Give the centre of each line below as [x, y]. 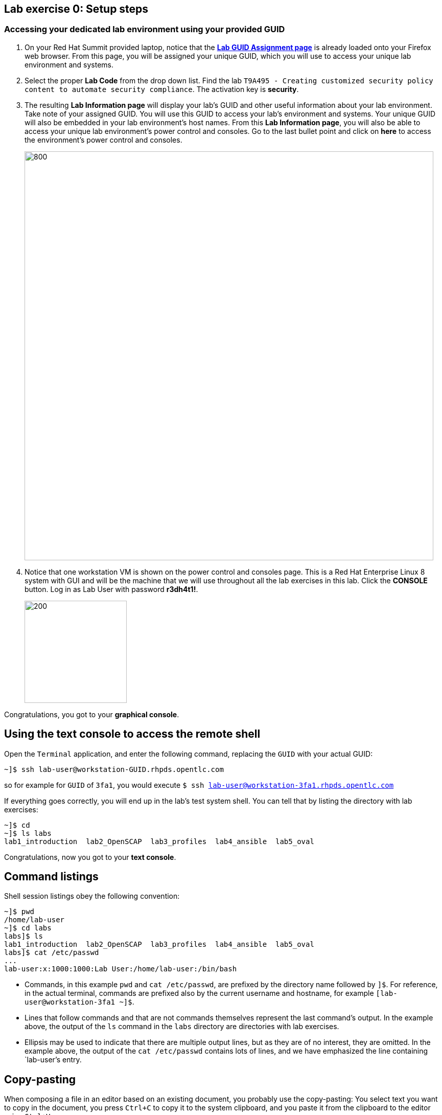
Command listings [51, 877]
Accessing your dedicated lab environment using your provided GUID [145, 29]
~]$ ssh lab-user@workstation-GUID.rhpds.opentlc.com [114, 769]
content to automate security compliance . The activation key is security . [162, 89]
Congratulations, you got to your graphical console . [92, 714]
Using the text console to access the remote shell [132, 734]
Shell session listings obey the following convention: [92, 896]
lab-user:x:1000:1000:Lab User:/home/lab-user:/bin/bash [121, 969]
